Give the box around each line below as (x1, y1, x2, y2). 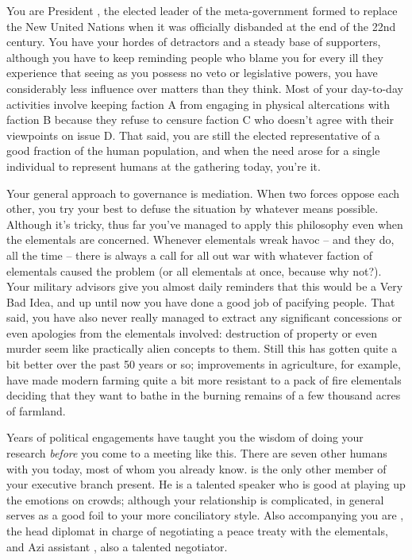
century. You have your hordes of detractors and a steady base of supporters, (6, 33, 381, 50)
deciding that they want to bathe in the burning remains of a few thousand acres (6, 387, 401, 404)
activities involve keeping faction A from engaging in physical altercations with (6, 95, 390, 112)
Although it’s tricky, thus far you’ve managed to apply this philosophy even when (6, 215, 403, 232)
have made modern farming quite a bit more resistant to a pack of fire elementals (6, 371, 402, 388)
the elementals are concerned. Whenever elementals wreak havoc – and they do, (6, 231, 395, 248)
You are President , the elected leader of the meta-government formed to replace (6, 2, 398, 18)
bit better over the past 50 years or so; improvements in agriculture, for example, (6, 356, 401, 373)
